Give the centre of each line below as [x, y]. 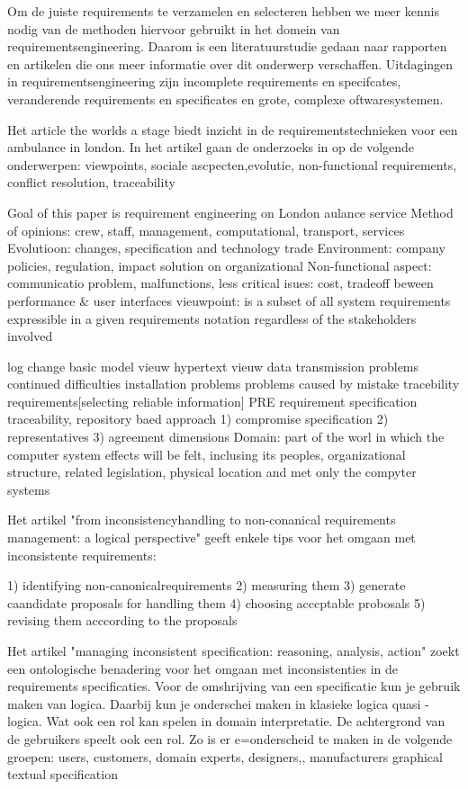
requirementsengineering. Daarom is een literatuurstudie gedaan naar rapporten [227, 46]
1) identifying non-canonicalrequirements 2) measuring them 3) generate [207, 585]
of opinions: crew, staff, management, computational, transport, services [206, 230]
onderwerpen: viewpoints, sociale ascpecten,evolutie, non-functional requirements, [232, 164]
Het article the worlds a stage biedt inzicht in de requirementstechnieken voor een [233, 129]
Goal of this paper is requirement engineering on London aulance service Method [230, 212]
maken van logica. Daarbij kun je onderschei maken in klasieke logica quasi [214, 703]
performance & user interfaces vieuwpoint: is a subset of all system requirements [229, 300]
